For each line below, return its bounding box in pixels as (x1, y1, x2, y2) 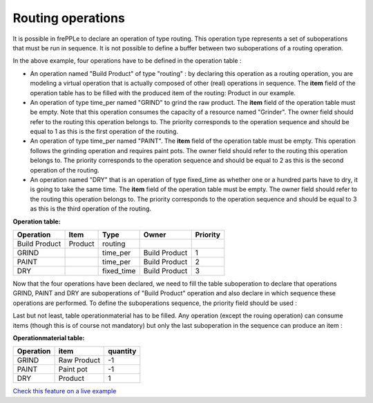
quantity (108, 346, 137, 356)
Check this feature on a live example (12, 387, 117, 395)
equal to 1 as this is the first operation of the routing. (30, 128, 179, 136)
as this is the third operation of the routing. (30, 204, 152, 213)
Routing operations (12, 10, 126, 26)
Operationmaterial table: (12, 333, 85, 342)
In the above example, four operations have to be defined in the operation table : (12, 57, 242, 65)
